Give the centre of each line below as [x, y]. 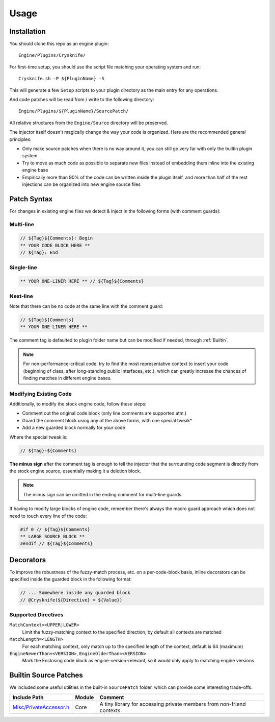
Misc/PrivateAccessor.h [41, 707]
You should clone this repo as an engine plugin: [59, 44]
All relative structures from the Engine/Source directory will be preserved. [89, 123]
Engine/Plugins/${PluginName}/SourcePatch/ [74, 111]
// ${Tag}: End [39, 252]
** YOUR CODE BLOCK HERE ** [55, 245]
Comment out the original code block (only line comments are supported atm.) [104, 413]
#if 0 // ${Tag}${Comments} [55, 529]
